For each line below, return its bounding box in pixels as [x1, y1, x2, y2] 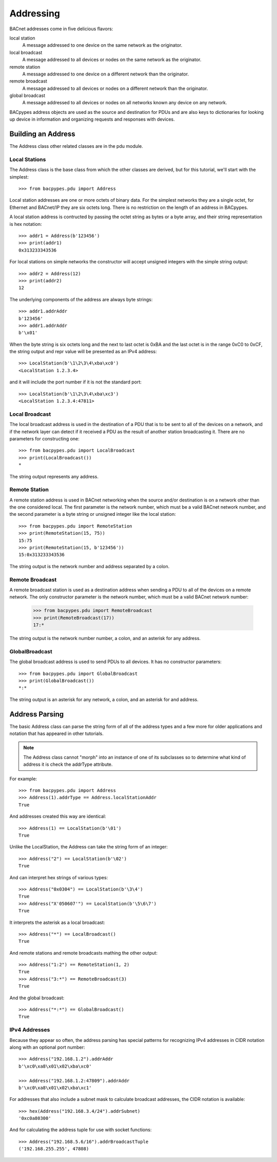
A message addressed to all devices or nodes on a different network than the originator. [22, 85, 208, 91]
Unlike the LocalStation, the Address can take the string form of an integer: [9, 844, 168, 850]
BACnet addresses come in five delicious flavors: [9, 26, 113, 32]
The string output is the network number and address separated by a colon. [9, 563, 170, 569]
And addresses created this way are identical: [9, 814, 106, 820]
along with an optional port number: [9, 1044, 85, 1050]
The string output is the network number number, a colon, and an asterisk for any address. [9, 635, 201, 642]
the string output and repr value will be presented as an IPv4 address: [9, 348, 157, 355]
